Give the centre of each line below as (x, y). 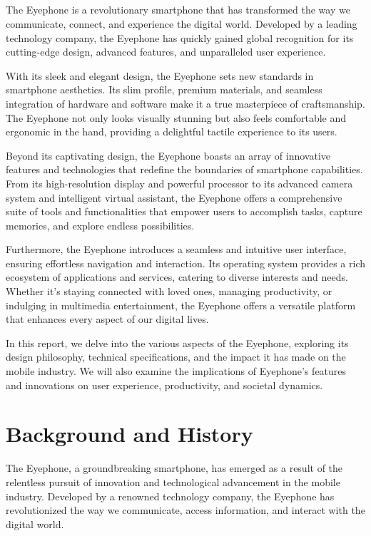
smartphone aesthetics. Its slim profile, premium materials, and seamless (164, 89)
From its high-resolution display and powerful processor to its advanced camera (179, 183)
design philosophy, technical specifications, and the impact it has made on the (176, 357)
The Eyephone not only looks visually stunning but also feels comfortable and (176, 117)
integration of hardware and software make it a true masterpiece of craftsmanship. (185, 103)
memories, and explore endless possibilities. (100, 225)
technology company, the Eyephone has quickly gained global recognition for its (180, 37)
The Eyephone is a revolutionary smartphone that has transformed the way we (178, 10)
